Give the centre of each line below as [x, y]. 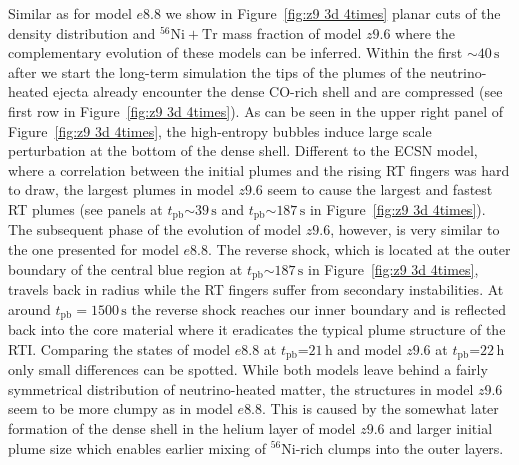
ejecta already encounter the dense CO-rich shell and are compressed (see [278, 91]
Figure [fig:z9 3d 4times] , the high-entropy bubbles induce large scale [220, 130]
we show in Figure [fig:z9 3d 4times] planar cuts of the [333, 13]
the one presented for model [93, 248]
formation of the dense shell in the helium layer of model [182, 427]
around [29, 308]
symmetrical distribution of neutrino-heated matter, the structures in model [241, 388]
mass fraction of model [292, 32]
